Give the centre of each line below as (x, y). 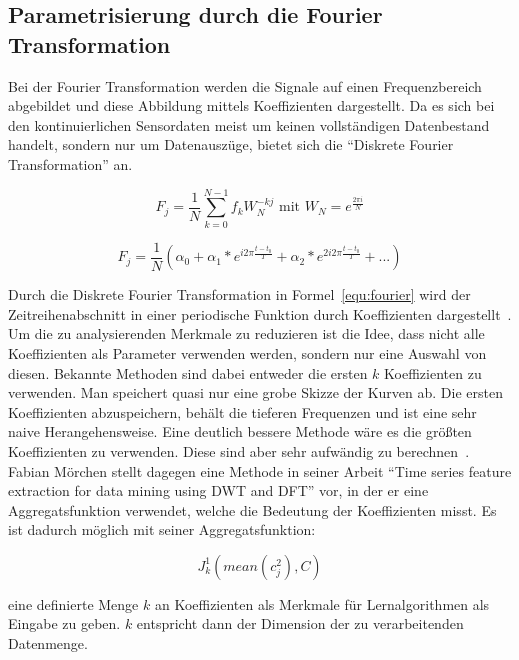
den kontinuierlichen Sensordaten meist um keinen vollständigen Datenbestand (249, 124)
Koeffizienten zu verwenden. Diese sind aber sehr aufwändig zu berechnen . (239, 450)
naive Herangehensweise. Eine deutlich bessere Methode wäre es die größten (240, 431)
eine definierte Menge (73, 603)
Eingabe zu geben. (64, 623)
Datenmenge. (48, 643)
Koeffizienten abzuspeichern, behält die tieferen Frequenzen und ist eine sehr (242, 411)
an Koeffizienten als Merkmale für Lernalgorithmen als (322, 603)
